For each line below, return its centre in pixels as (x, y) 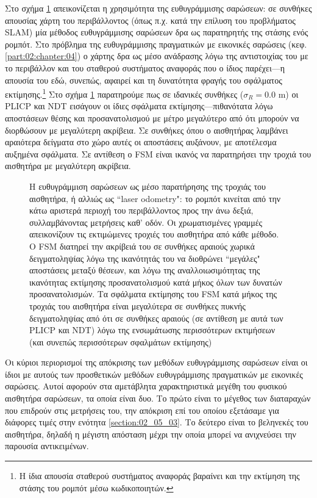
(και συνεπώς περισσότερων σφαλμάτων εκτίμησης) (121, 341)
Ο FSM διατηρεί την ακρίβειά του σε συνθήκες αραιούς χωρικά (142, 246)
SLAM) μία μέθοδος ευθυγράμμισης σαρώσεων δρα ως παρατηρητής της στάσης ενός (157, 32)
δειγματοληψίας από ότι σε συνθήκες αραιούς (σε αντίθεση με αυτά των (156, 318)
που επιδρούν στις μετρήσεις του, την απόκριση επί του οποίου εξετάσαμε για (142, 410)
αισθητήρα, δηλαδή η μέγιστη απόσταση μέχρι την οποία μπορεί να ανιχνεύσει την (151, 434)
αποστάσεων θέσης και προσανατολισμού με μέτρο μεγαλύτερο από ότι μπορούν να (152, 118)
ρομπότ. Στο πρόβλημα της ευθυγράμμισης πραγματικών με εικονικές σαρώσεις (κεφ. (156, 44)
